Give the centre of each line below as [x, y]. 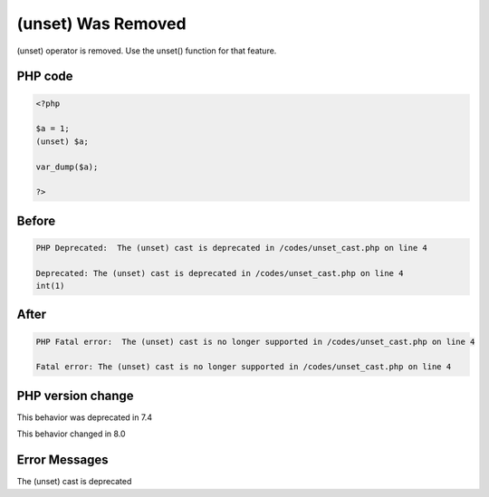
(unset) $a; [62, 141]
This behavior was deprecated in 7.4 [85, 417]
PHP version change [76, 395]
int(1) [50, 286]
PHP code [45, 76]
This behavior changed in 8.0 [71, 434]
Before [36, 220]
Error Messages [62, 460]
